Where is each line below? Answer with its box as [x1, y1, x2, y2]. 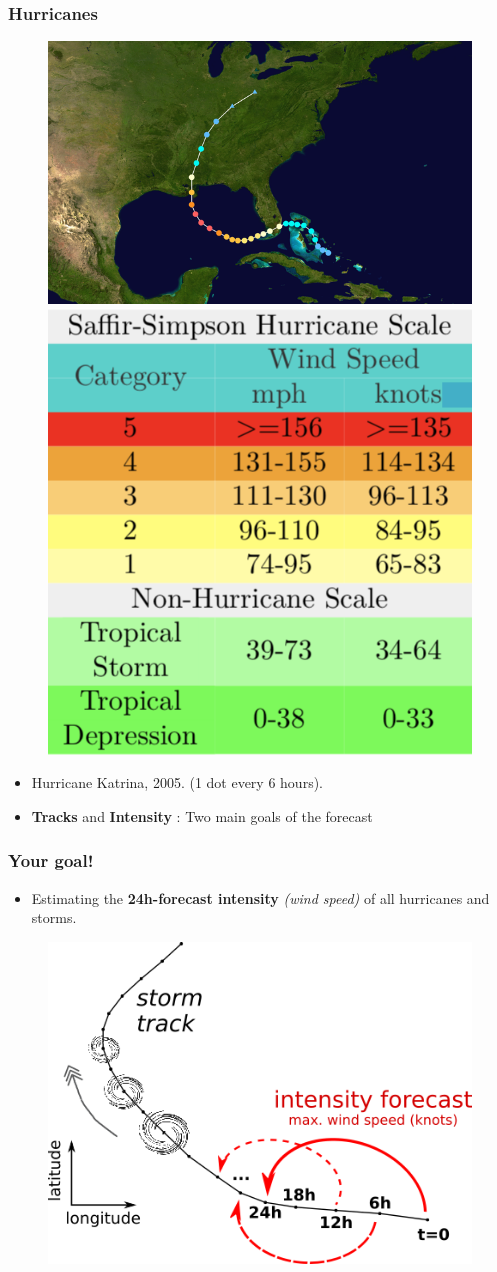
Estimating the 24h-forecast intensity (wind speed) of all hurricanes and [31, 887, 490, 908]
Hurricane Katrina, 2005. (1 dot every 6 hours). [31, 772, 323, 793]
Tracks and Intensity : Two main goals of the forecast [31, 805, 373, 826]
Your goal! [8, 848, 94, 873]
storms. [31, 907, 77, 928]
